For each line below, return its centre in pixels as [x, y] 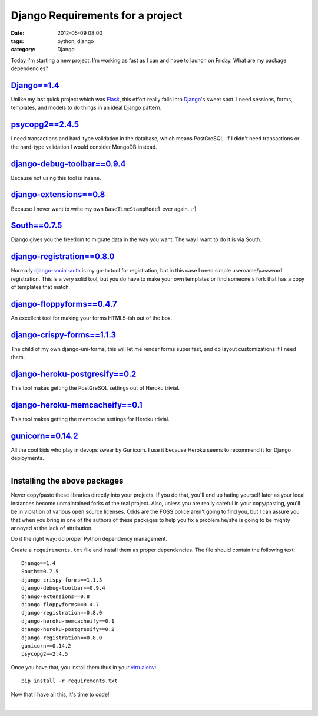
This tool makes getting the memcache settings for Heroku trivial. [90, 419]
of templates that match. [41, 287]
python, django [76, 41]
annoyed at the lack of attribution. [52, 528]
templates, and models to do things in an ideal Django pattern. [86, 108]
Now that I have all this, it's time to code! [60, 694]
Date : [18, 33]
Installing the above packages [67, 481]
